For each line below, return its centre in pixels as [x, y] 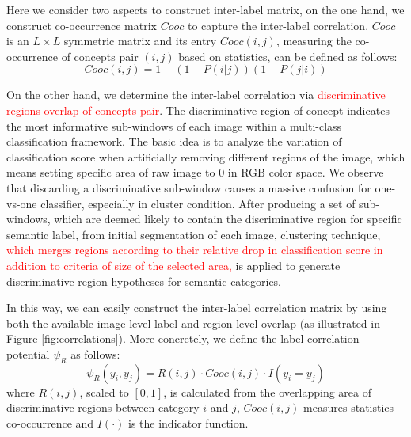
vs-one [22, 203]
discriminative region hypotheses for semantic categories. [144, 281]
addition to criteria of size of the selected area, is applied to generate [173, 265]
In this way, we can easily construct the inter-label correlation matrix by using [197, 308]
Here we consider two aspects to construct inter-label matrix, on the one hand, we [205, 9]
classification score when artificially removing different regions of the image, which [206, 156]
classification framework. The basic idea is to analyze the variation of [174, 141]
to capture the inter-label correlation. [278, 25]
